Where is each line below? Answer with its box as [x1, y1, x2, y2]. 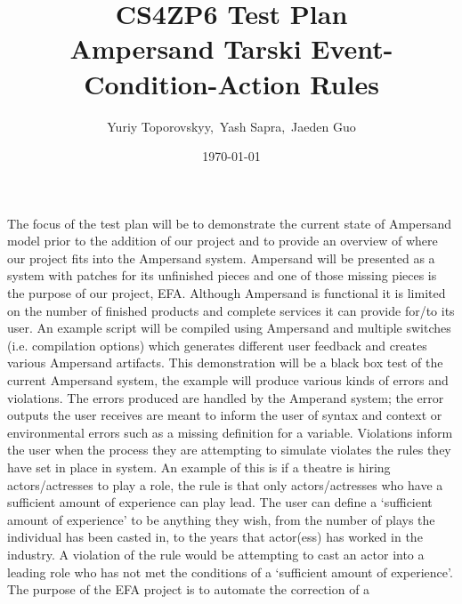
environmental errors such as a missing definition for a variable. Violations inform [7, 423, 453, 441]
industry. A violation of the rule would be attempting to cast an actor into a [7, 544, 425, 563]
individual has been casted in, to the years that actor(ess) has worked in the [7, 527, 423, 546]
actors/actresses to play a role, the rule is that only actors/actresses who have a [7, 475, 443, 494]
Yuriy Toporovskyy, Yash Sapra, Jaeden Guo [107, 117, 356, 135]
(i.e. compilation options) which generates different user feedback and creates [7, 335, 427, 354]
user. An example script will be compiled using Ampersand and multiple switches [7, 318, 451, 337]
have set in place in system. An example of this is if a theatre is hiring [7, 458, 391, 476]
